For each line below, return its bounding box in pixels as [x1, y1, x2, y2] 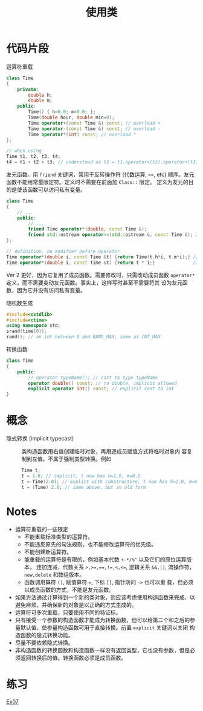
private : [17, 86, 39, 93]
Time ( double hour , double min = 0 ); [28, 114, 115, 121]
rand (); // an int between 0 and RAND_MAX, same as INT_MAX [6, 334, 161, 340]
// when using [6, 148, 42, 154]
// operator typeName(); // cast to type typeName [28, 375, 158, 381]
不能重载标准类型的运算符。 [24, 533, 94, 540]
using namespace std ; [6, 323, 61, 329]
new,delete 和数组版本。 [24, 571, 85, 578]
